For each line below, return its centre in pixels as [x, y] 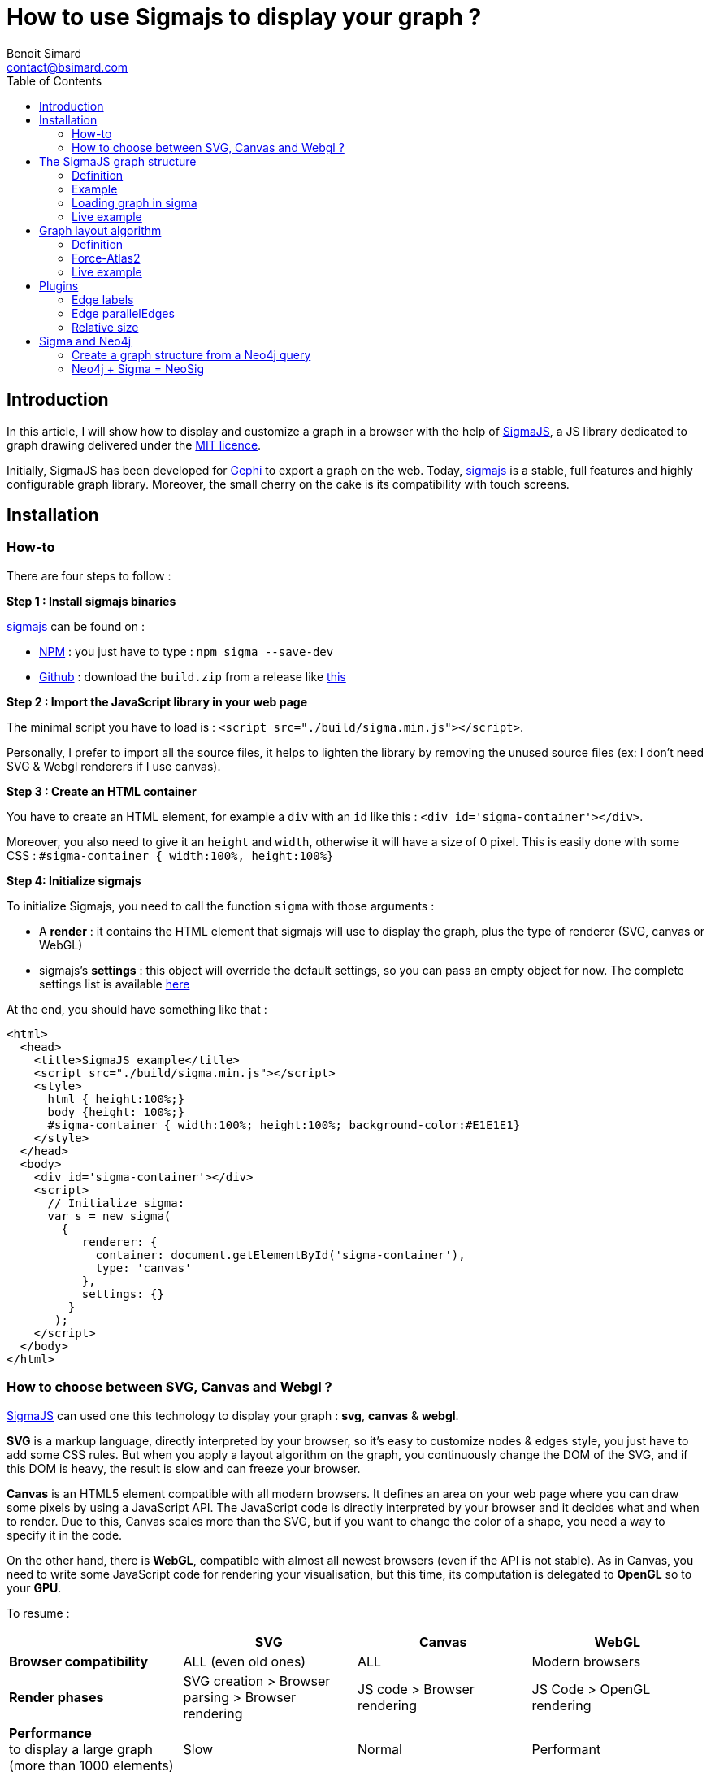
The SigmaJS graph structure [118, 161]
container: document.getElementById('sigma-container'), [280, 1255]
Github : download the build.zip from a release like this [193, 676]
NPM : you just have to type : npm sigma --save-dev [186, 651]
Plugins [59, 285]
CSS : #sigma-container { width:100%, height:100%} [170, 855]
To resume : [38, 1613]
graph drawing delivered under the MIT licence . [134, 445]
